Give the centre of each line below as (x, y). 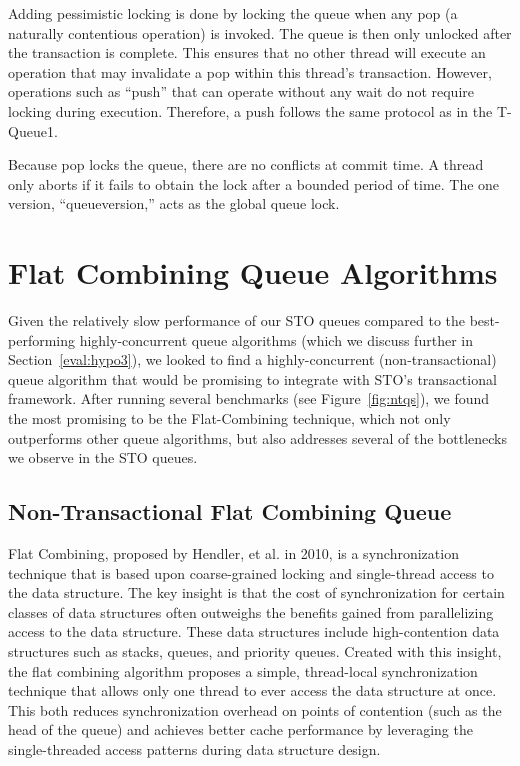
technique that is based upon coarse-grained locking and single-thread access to (251, 572)
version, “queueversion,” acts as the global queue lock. (174, 203)
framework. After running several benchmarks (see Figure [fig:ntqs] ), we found (249, 398)
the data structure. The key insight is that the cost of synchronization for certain (256, 592)
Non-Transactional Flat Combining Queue (230, 511)
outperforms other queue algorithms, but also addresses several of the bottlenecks (257, 437)
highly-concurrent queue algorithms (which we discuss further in (276, 339)
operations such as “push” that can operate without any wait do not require (241, 91)
